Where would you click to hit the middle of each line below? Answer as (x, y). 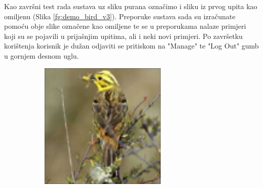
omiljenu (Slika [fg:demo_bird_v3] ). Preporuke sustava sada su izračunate (120, 16)
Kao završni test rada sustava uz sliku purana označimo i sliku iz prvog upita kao (131, 6)
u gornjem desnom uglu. (42, 55)
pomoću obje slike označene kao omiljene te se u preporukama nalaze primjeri (125, 26)
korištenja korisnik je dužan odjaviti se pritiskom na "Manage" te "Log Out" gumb (131, 46)
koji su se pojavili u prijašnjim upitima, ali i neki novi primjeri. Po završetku (123, 36)
